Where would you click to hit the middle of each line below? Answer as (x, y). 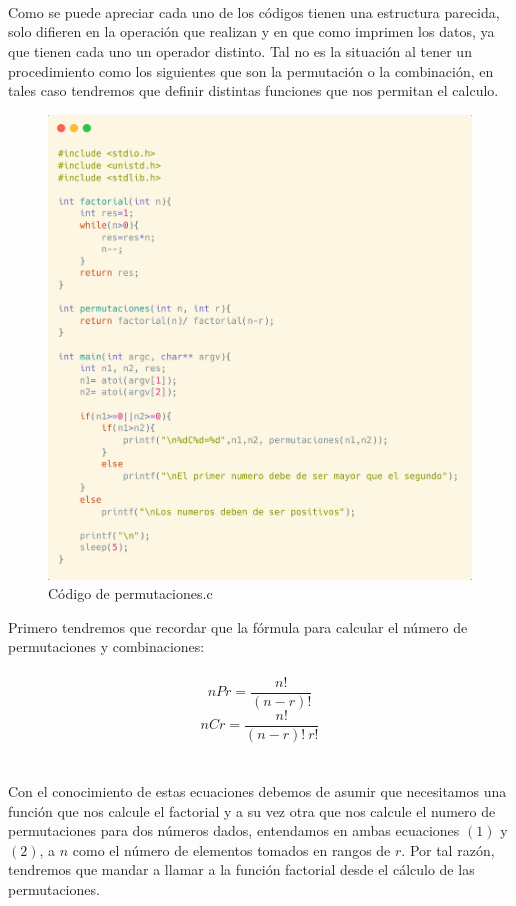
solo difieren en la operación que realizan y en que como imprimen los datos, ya (251, 31)
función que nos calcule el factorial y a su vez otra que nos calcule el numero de (252, 810)
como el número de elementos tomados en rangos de (231, 849)
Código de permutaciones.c (130, 593)
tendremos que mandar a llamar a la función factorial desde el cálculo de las (241, 869)
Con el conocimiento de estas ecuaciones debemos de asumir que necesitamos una (257, 790)
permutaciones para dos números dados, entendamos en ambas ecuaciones (234, 830)
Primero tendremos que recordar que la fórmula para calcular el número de (238, 626)
